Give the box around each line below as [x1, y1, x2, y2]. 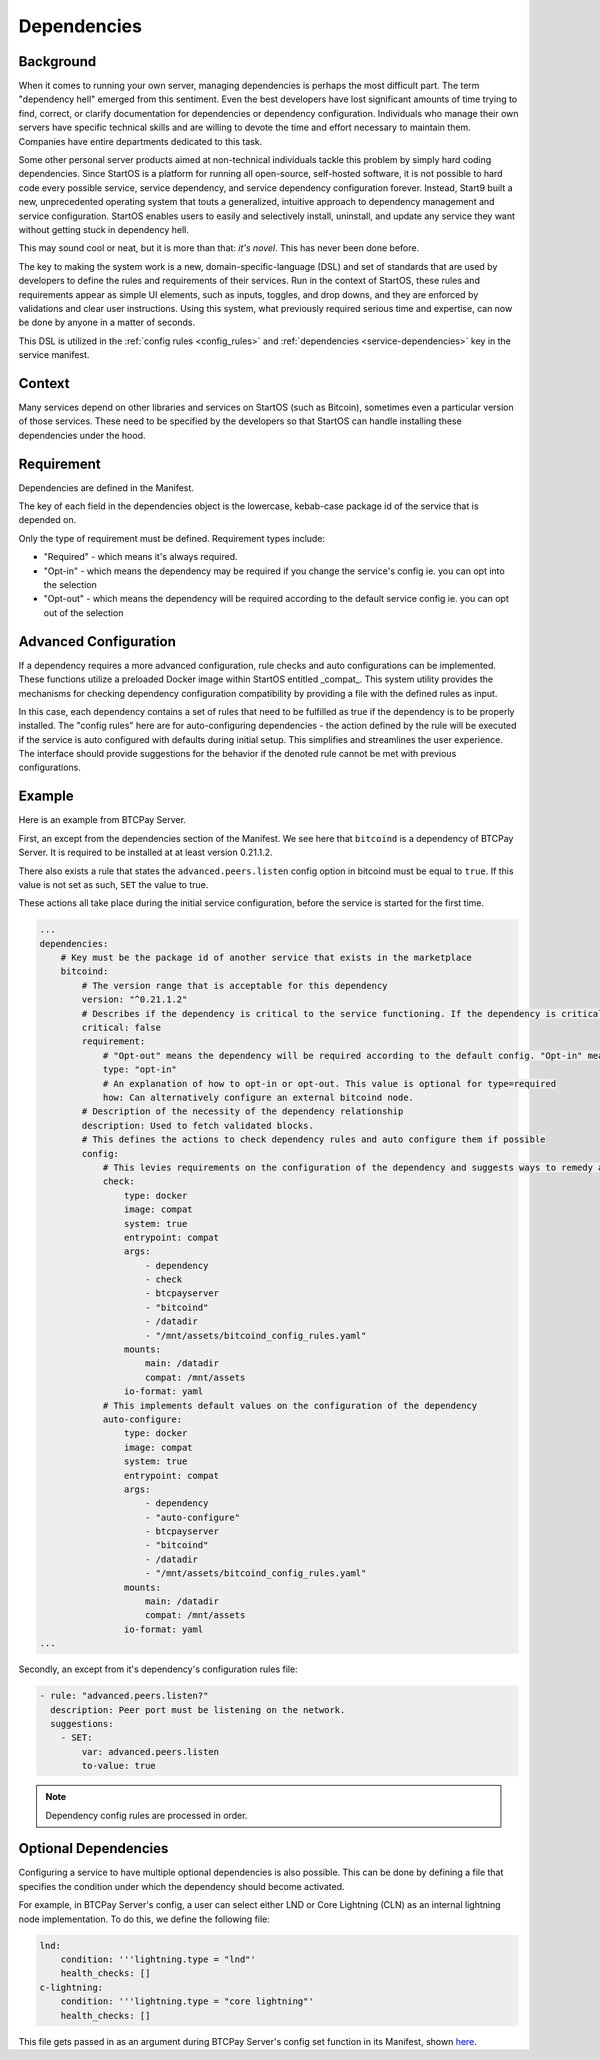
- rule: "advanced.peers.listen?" [39, 1690, 209, 1702]
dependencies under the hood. [18, 429, 146, 441]
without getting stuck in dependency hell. [18, 223, 189, 235]
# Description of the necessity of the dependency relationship [81, 1106, 404, 1117]
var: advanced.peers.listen [81, 1746, 220, 1757]
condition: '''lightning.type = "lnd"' [60, 1953, 257, 1965]
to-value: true [81, 1760, 157, 1772]
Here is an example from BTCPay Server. [18, 814, 187, 826]
